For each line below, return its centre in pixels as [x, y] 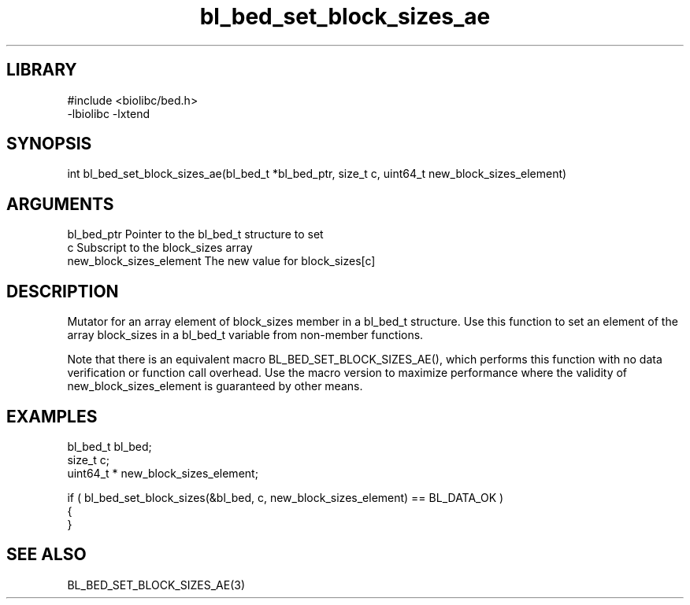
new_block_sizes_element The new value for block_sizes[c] [221, 261]
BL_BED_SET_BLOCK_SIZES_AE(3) [156, 585]
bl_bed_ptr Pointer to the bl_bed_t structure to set [195, 234]
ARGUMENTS [60, 204]
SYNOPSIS [49, 144]
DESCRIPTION [63, 291]
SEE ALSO [46, 555]
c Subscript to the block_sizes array [160, 248]
